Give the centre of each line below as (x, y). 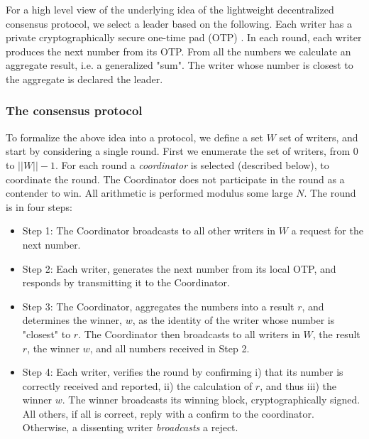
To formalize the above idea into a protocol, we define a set (134, 137)
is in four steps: (39, 206)
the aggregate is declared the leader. (84, 78)
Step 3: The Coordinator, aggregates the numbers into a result (158, 306)
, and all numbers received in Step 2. (170, 348)
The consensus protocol (74, 110)
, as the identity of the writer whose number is (233, 320)
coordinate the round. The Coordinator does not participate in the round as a (175, 179)
